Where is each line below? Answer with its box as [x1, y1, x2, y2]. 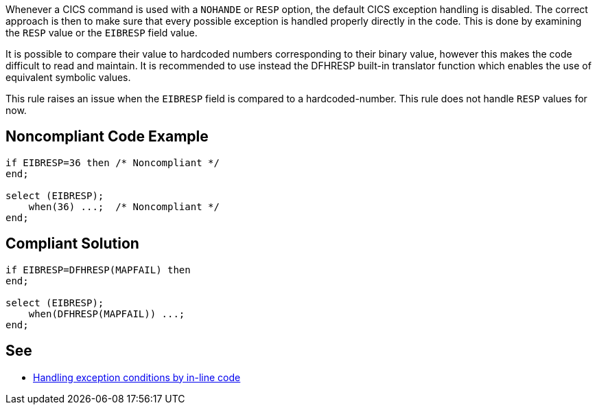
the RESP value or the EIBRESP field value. [5, 27, 198, 38]
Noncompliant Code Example [5, 128, 209, 146]
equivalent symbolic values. [5, 71, 131, 83]
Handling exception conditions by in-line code [33, 371, 241, 383]
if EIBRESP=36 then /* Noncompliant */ [5, 157, 220, 168]
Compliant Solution [5, 235, 139, 253]
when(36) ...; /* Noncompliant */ [28, 201, 220, 212]
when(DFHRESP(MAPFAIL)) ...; [28, 308, 185, 319]
